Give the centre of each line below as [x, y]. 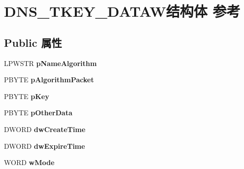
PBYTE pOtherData [38, 113]
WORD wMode [29, 162]
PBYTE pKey [27, 96]
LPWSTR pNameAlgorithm [51, 63]
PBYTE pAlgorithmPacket [49, 80]
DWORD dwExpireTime [45, 146]
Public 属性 [33, 42]
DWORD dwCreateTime [45, 129]
